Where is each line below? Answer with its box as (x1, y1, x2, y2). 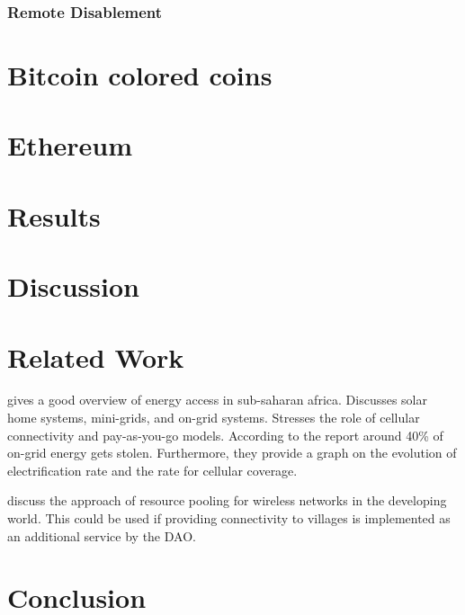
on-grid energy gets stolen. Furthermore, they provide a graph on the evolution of (7, 443, 457, 462)
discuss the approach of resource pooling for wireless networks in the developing (7, 491, 447, 510)
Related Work (7, 338, 184, 375)
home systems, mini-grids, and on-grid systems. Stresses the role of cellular (7, 408, 420, 427)
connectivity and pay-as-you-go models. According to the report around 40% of (7, 425, 443, 444)
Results (7, 197, 101, 234)
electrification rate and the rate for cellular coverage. (7, 460, 298, 479)
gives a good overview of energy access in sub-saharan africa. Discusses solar (7, 390, 427, 409)
